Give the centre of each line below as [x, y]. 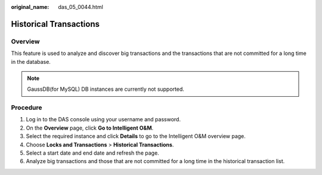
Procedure [27, 108]
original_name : [30, 7]
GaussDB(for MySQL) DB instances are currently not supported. [106, 89]
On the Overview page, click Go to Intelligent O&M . [90, 128]
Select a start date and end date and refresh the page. [92, 153]
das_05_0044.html [81, 7]
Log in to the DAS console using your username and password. [103, 119]
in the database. [31, 62]
